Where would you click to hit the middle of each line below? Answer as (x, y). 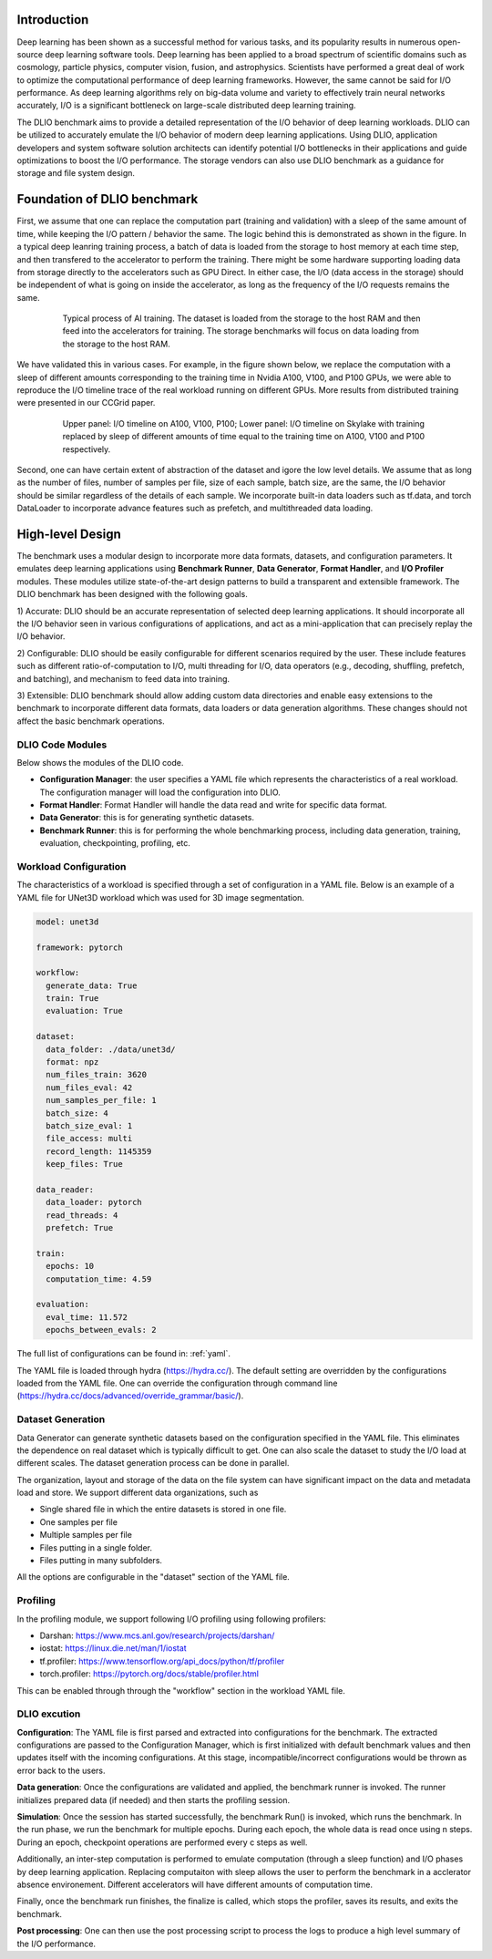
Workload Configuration (72, 866)
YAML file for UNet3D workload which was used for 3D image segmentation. (161, 897)
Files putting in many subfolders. (101, 1561)
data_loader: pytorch (94, 1202)
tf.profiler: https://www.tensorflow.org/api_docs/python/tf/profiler (162, 1661)
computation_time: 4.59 (99, 1279)
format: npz (72, 1062)
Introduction (53, 20)
